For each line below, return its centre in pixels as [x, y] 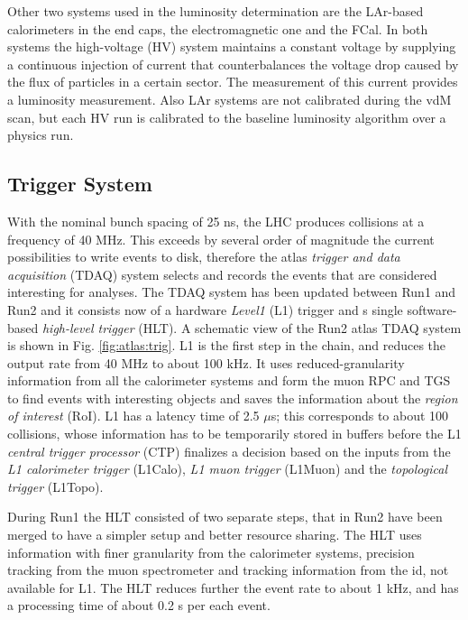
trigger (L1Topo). [55, 486]
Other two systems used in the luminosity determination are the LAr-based [216, 11]
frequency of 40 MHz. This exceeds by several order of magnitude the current [221, 239]
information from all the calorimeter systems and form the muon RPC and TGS [229, 380]
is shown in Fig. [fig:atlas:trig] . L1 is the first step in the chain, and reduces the [227, 345]
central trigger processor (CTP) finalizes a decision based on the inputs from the [229, 451]
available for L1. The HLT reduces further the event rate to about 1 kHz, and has [233, 587]
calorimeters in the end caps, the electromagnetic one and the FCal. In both [218, 28]
